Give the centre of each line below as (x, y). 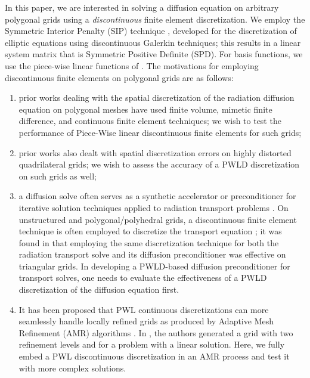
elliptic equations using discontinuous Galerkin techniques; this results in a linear (153, 42)
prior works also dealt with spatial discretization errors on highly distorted (155, 152)
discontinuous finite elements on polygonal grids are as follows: (119, 77)
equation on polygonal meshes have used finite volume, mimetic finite (145, 109)
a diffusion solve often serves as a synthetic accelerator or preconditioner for (157, 196)
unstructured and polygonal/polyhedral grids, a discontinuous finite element (158, 219)
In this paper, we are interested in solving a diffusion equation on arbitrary (142, 7)
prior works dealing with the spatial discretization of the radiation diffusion (156, 97)
